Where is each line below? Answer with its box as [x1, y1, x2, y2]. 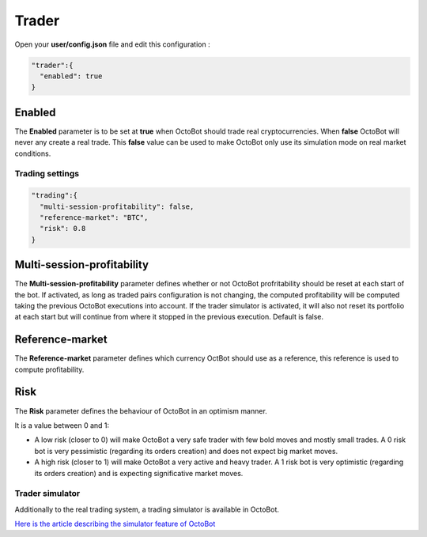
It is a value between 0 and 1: [14, 420, 110, 430]
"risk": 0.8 [40, 224, 86, 233]
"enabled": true [40, 71, 103, 81]
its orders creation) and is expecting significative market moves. [34, 468, 244, 478]
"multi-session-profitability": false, [40, 202, 195, 211]
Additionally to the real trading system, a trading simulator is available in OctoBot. [14, 505, 280, 514]
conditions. [14, 149, 51, 158]
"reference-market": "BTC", [40, 213, 149, 221]
